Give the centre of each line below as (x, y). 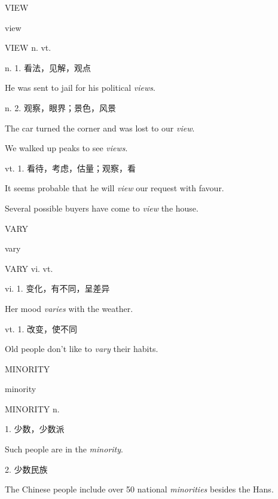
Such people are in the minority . (64, 449)
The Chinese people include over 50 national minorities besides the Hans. (139, 489)
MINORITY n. (32, 408)
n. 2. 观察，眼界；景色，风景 (60, 107)
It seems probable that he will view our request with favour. (114, 188)
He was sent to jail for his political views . (80, 88)
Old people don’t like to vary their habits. (82, 349)
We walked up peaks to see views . (66, 148)
